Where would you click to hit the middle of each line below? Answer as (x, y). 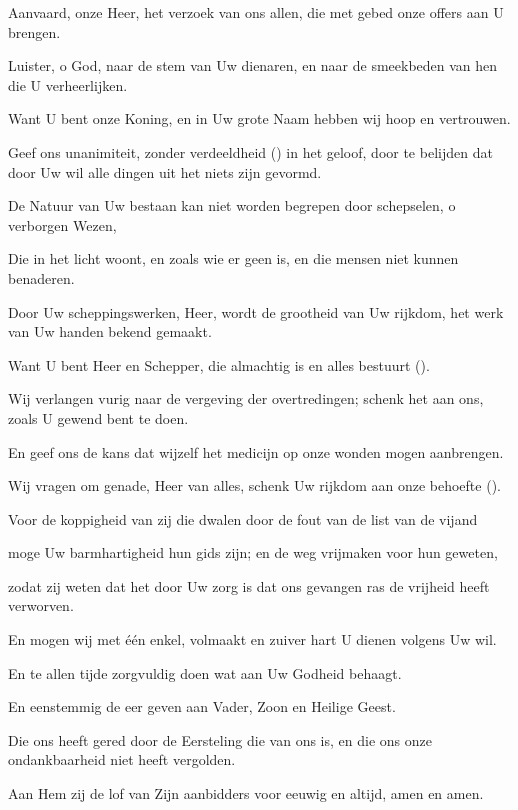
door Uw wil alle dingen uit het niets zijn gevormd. (165, 171)
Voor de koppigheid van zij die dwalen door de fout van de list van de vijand (243, 518)
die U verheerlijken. (68, 84)
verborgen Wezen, (62, 224)
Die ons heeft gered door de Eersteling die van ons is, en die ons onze (220, 739)
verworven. (41, 605)
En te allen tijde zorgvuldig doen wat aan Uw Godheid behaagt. (205, 672)
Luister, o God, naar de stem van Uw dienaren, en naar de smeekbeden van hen (253, 65)
